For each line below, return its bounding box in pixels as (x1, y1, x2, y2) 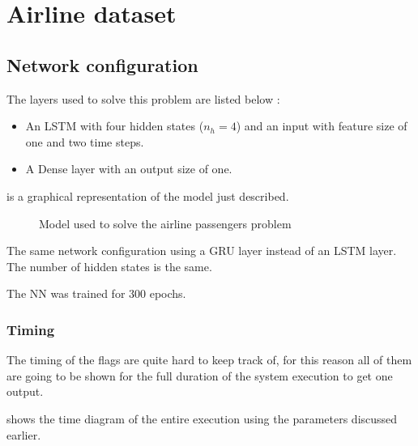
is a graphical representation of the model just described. (6, 187, 289, 204)
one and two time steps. (25, 133, 144, 150)
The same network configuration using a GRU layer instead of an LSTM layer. (6, 242, 397, 259)
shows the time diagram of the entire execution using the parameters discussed (6, 410, 398, 427)
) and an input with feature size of (236, 117, 407, 134)
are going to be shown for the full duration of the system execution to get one (6, 367, 393, 384)
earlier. (6, 426, 41, 443)
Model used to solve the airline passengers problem (39, 215, 292, 231)
